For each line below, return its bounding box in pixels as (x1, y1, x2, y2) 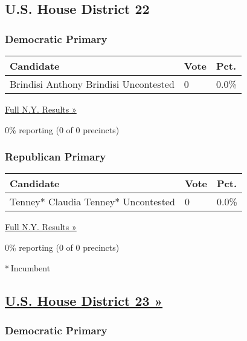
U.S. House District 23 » (5, 291, 163, 310)
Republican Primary (5, 149, 106, 164)
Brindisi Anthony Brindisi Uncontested (10, 77, 175, 91)
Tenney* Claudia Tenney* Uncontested (10, 194, 175, 209)
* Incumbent (5, 261, 51, 274)
